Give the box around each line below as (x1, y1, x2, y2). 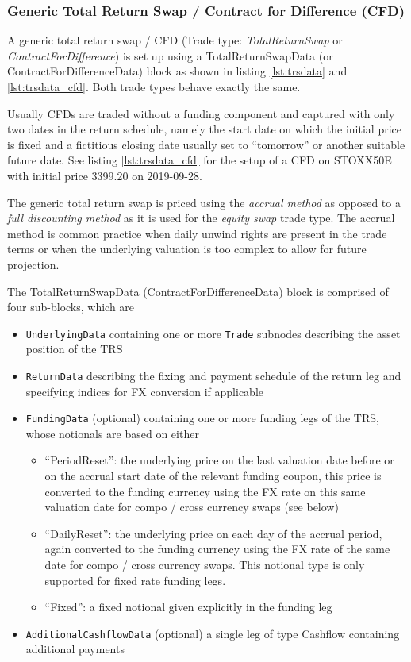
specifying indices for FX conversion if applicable (25, 383, 263, 399)
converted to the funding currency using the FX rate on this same (44, 483, 366, 499)
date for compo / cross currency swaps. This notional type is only (44, 556, 365, 573)
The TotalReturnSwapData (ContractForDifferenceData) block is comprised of (7, 283, 389, 299)
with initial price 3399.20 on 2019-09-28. (7, 167, 202, 183)
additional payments (25, 641, 125, 657)
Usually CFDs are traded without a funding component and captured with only (7, 105, 395, 121)
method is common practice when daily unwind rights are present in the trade (7, 225, 387, 241)
